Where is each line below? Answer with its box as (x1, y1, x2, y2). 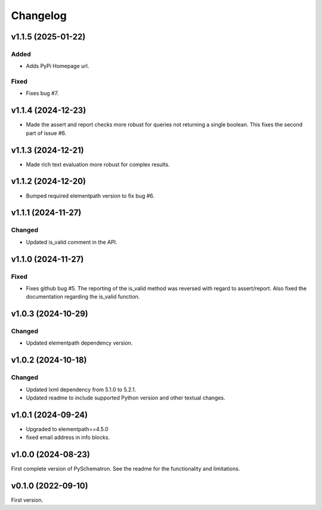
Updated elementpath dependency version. (26, 339, 133, 346)
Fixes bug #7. (26, 90, 59, 97)
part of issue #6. (26, 129, 67, 137)
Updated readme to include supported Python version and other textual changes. (26, 394, 226, 401)
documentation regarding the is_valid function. (26, 293, 140, 300)
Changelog (11, 9, 67, 22)
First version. (11, 496, 44, 504)
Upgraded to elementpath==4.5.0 (26, 425, 109, 432)
